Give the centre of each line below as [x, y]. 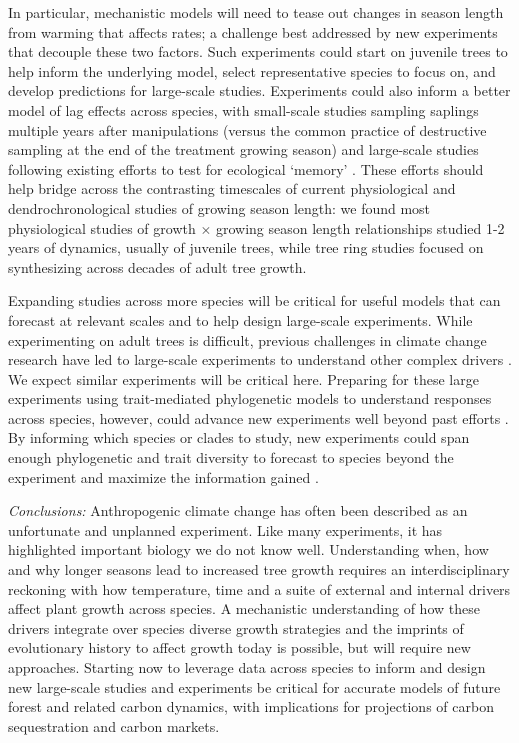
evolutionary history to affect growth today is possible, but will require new [239, 647]
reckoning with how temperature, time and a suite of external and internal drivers [259, 588]
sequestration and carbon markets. [114, 725]
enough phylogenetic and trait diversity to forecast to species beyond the [231, 457]
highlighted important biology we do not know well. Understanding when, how [248, 549]
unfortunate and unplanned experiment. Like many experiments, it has [225, 529]
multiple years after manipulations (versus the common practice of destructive [247, 129]
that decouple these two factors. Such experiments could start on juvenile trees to [258, 51]
